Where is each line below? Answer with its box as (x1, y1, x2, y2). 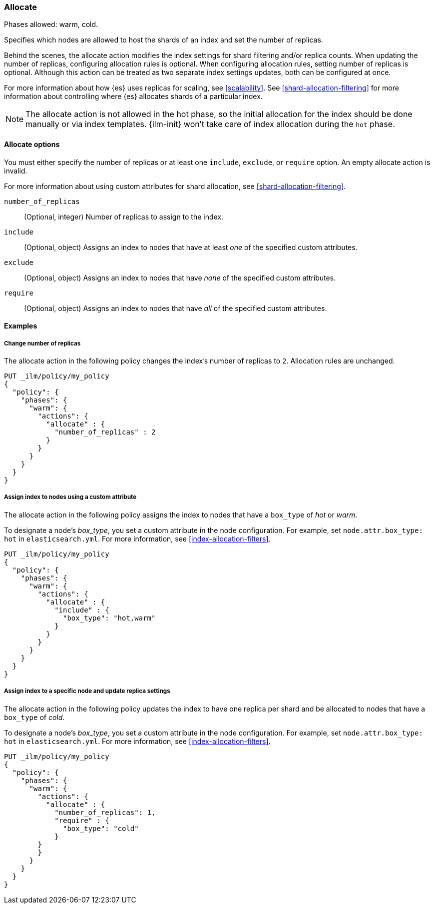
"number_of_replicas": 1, (54, 808, 156, 816)
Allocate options (4, 139, 60, 148)
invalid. (4, 166, 27, 175)
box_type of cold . (4, 712, 65, 721)
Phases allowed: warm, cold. (4, 20, 98, 29)
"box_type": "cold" (63, 824, 139, 832)
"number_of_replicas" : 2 (54, 427, 156, 436)
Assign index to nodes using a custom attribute (4, 493, 137, 501)
